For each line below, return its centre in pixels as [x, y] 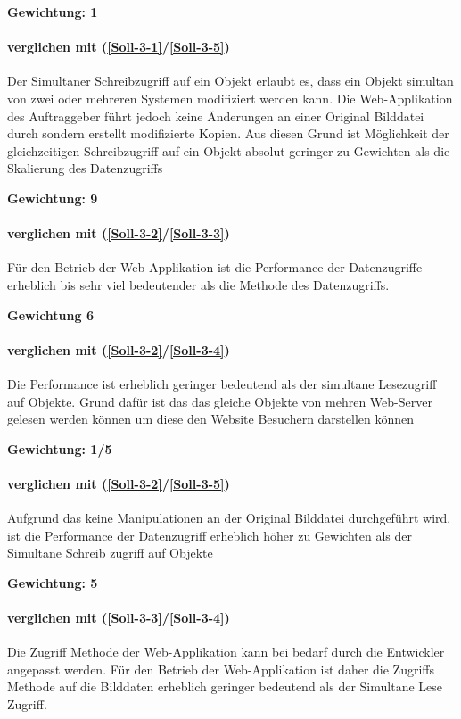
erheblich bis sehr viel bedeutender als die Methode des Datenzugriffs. [198, 284]
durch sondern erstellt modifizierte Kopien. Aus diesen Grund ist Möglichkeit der [228, 133]
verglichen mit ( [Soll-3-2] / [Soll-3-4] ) [119, 349]
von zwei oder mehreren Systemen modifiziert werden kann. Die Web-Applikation [230, 98]
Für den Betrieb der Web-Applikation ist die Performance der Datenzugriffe [215, 267]
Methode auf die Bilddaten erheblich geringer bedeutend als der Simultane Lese [225, 686]
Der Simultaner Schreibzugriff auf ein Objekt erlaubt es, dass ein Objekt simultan [230, 81]
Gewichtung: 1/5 [60, 448]
